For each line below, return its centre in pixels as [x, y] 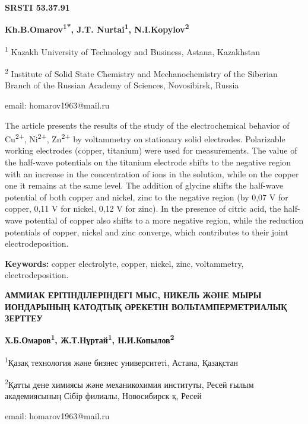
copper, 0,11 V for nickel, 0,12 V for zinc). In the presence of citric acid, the [143, 208]
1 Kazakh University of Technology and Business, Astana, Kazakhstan [133, 50]
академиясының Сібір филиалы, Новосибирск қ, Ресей [103, 396]
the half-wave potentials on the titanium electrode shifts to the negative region [148, 162]
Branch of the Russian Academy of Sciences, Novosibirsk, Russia [122, 85]
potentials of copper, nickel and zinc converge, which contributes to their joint [147, 232]
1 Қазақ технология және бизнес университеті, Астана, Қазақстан [122, 361]
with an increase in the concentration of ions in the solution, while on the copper [152, 173]
